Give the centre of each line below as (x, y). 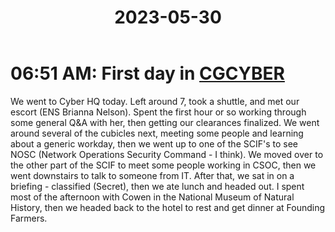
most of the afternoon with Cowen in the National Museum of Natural (152, 197)
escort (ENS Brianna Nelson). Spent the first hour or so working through (158, 112)
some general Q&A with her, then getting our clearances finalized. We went (165, 122)
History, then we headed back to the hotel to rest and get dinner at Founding (168, 207)
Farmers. (29, 218)
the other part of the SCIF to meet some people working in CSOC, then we (163, 165)
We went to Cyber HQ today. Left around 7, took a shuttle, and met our (155, 101)
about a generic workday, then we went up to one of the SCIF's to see (154, 143)
